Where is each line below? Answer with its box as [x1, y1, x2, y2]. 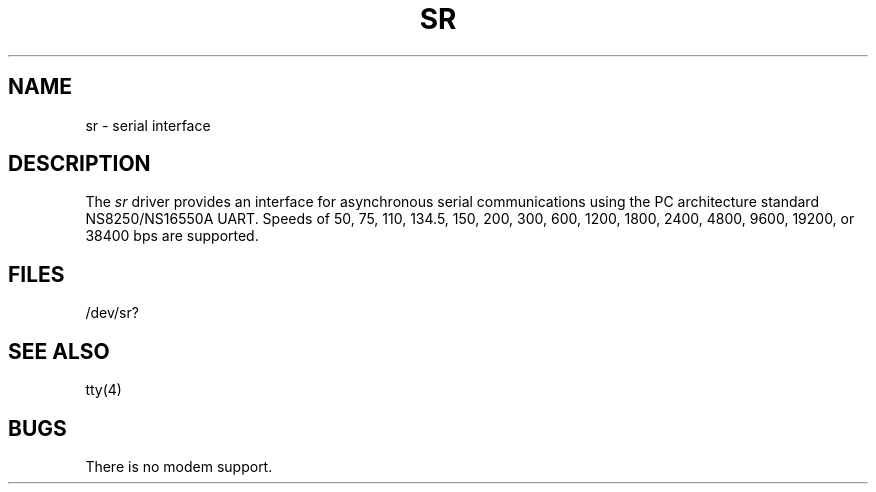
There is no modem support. [85, 457, 273, 475]
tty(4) [85, 381, 122, 399]
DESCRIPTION [8, 151, 151, 177]
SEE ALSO [8, 338, 110, 364]
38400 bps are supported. [85, 227, 259, 245]
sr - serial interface [85, 116, 211, 134]
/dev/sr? [85, 304, 139, 322]
